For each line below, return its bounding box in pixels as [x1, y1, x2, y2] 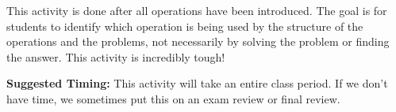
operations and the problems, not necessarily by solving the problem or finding [6, 33, 390, 50]
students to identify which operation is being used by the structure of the [6, 17, 363, 34]
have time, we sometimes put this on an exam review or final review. [6, 90, 340, 106]
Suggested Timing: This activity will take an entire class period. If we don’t [6, 75, 388, 91]
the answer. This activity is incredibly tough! [6, 48, 225, 65]
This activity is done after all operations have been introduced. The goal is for [6, 2, 387, 18]
